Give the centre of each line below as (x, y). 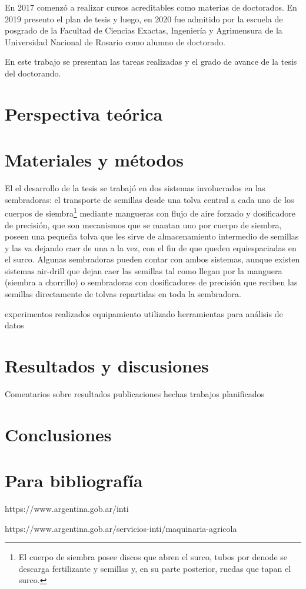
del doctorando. (33, 73)
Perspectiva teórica (84, 113)
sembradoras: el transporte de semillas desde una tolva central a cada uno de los (149, 199)
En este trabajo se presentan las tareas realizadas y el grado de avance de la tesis (151, 61)
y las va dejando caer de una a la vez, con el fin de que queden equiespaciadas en (151, 247)
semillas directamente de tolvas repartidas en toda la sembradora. (123, 294)
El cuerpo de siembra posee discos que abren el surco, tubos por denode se (153, 557)
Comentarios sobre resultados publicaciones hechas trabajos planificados (134, 393)
